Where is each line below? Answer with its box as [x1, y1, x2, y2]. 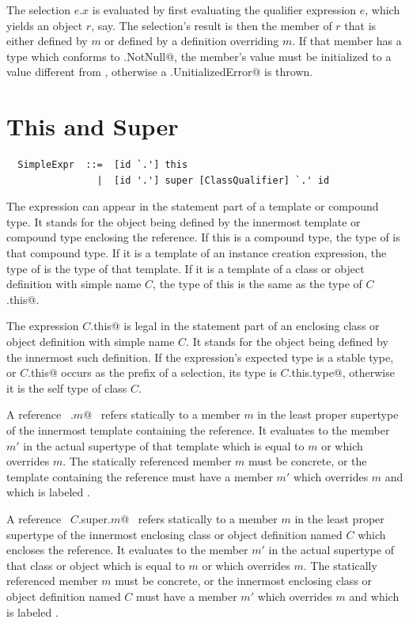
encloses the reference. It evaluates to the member [6, 541, 248, 558]
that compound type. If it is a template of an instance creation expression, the [6, 245, 387, 261]
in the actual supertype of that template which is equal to [23, 437, 305, 454]
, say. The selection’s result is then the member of [91, 17, 332, 33]
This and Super [6, 110, 179, 142]
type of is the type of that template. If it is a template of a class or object [6, 260, 365, 276]
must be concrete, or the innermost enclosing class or [115, 572, 373, 589]
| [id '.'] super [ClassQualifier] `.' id [97, 174, 330, 186]
